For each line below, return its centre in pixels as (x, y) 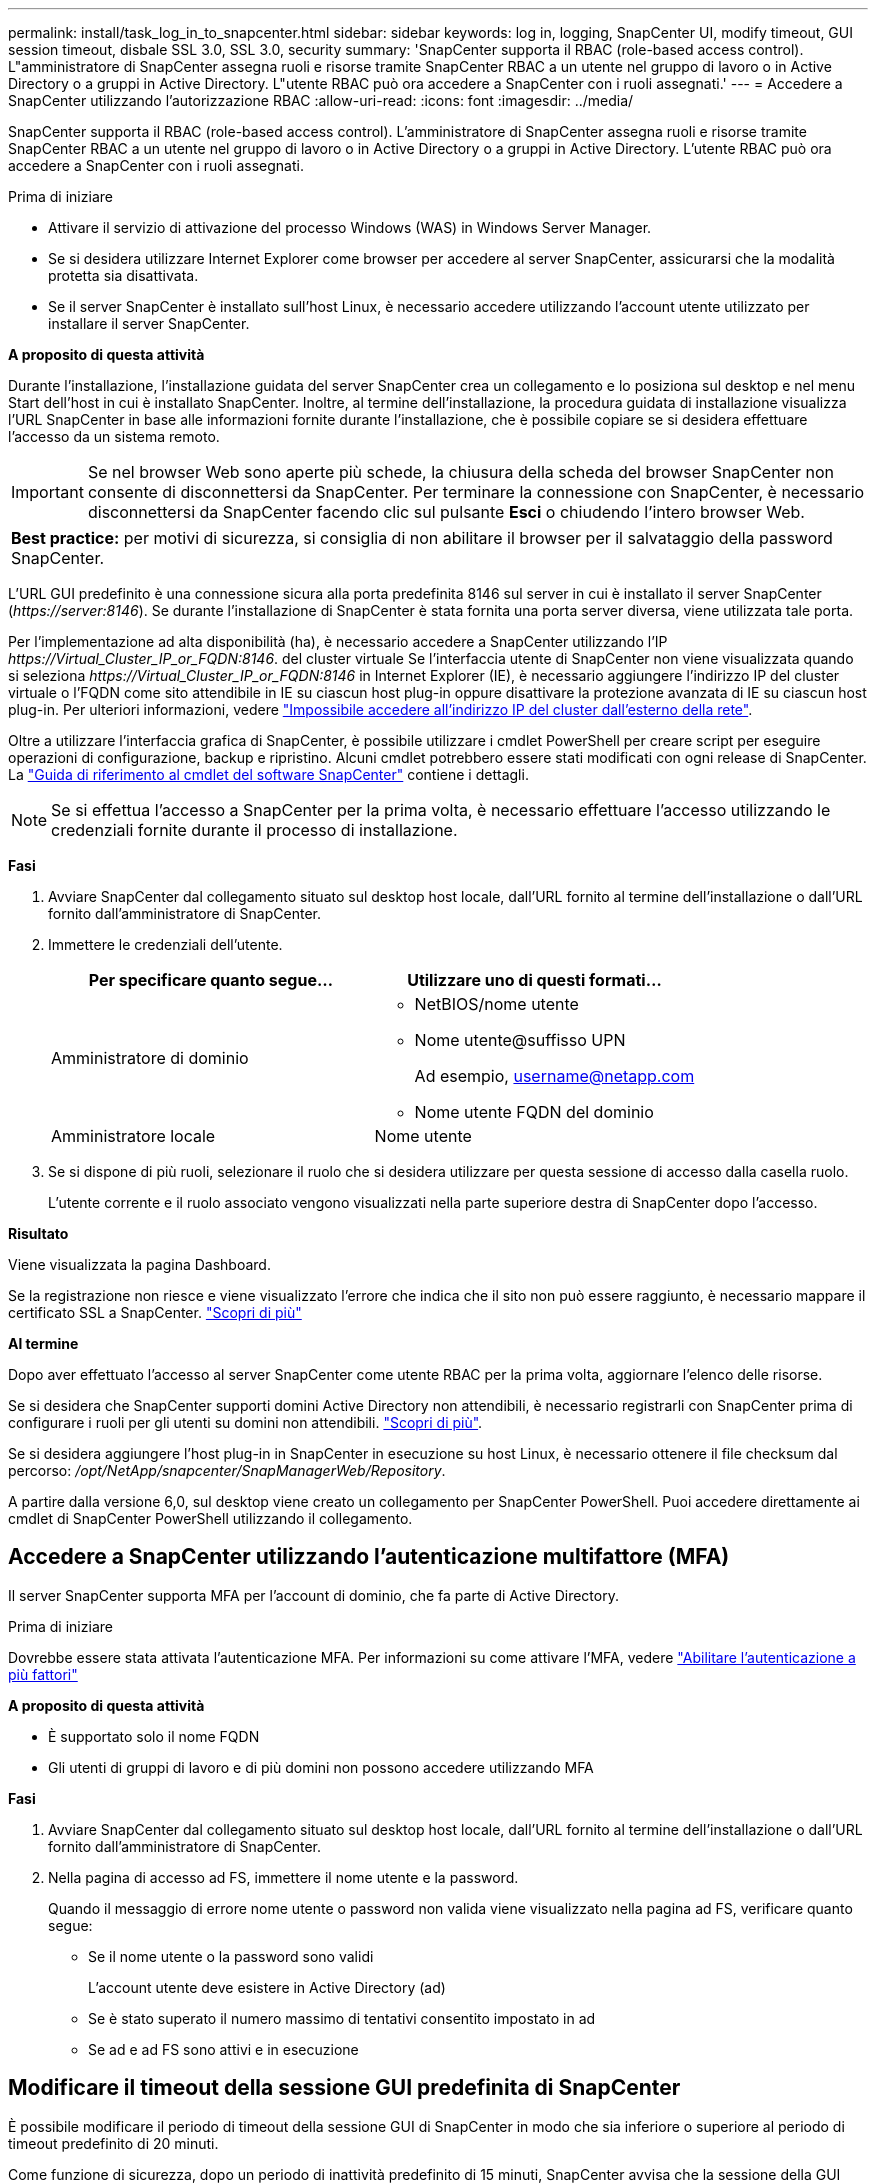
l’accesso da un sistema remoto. (114, 436)
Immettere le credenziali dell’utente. (165, 944)
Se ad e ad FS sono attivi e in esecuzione (223, 2049)
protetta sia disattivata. (123, 275)
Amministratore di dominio (150, 1058)
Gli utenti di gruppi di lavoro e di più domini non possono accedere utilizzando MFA (321, 1767)
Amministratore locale (133, 1136)
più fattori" (43, 1674)
